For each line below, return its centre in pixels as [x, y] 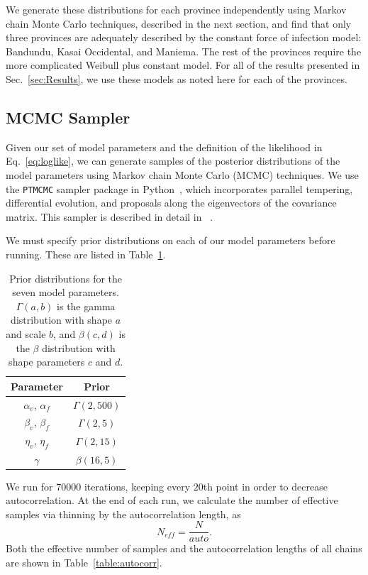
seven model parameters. [66, 292]
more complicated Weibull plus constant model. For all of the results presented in [183, 65]
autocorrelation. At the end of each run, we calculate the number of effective [172, 500]
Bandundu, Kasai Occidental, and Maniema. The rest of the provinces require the [184, 51]
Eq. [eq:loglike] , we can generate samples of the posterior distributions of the [173, 161]
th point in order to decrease [265, 486]
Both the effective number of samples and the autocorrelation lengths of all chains [184, 548]
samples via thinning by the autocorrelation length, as [123, 514]
